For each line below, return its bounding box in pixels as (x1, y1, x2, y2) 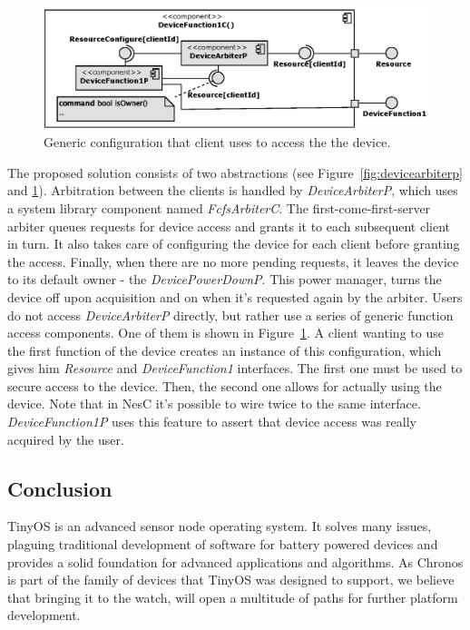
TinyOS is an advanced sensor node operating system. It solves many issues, (7, 517, 432, 536)
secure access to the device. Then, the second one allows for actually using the (7, 376, 442, 395)
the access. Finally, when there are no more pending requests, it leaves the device (7, 251, 459, 271)
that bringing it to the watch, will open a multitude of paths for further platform (7, 587, 458, 606)
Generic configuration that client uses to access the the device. (44, 133, 391, 152)
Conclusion (7, 474, 113, 502)
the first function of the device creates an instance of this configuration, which (7, 340, 442, 359)
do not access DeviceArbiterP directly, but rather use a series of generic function (7, 305, 454, 324)
